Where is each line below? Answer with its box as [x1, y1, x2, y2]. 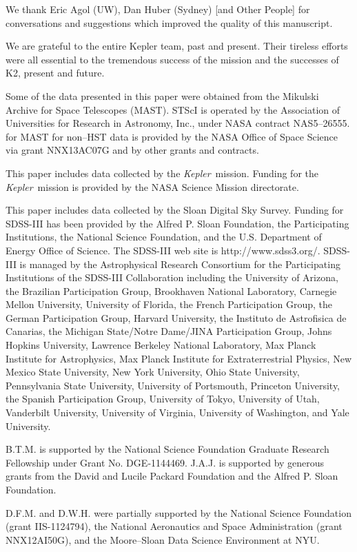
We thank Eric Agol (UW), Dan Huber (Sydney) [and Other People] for [6, 2, 310, 16]
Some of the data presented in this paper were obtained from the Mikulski [6, 88, 319, 103]
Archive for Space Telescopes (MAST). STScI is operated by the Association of [6, 102, 340, 116]
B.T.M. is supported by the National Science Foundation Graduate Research [6, 442, 329, 456]
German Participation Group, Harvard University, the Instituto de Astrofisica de [6, 310, 347, 325]
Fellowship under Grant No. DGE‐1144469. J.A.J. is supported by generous [6, 455, 325, 469]
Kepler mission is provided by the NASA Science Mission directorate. [6, 179, 299, 194]
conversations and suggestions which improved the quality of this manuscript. [6, 15, 333, 30]
